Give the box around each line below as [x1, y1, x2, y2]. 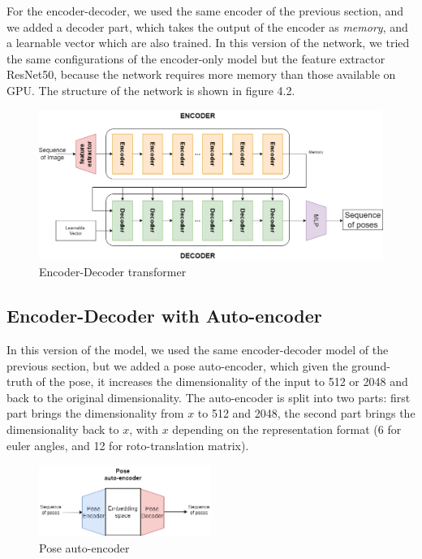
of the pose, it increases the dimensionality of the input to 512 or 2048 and [36, 373, 408, 390]
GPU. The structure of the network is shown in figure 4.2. [6, 81, 295, 98]
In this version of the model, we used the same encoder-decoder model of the [6, 341, 389, 358]
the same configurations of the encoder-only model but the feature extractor [6, 50, 385, 67]
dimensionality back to [6, 421, 119, 437]
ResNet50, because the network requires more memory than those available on [6, 66, 396, 83]
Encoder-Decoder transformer [39, 263, 187, 280]
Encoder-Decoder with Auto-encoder [6, 303, 322, 328]
